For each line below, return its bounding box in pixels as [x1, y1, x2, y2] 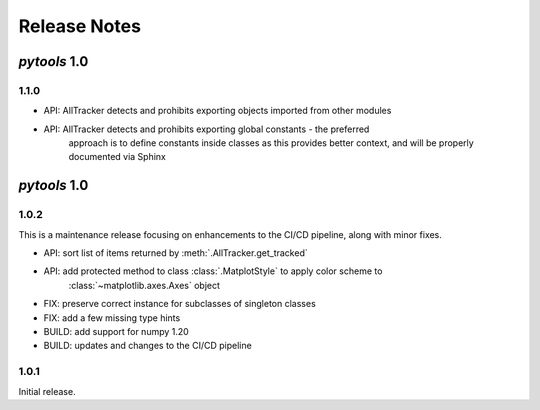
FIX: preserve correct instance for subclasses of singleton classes [43, 298, 317, 310]
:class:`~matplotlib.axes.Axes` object [68, 279, 220, 291]
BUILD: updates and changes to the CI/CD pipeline [43, 340, 252, 352]
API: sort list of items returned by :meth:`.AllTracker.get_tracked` [43, 247, 309, 259]
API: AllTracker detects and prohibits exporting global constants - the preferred [43, 123, 370, 135]
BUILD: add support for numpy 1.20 [43, 325, 189, 337]
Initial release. [18, 385, 76, 397]
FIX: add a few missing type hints [43, 311, 181, 324]
